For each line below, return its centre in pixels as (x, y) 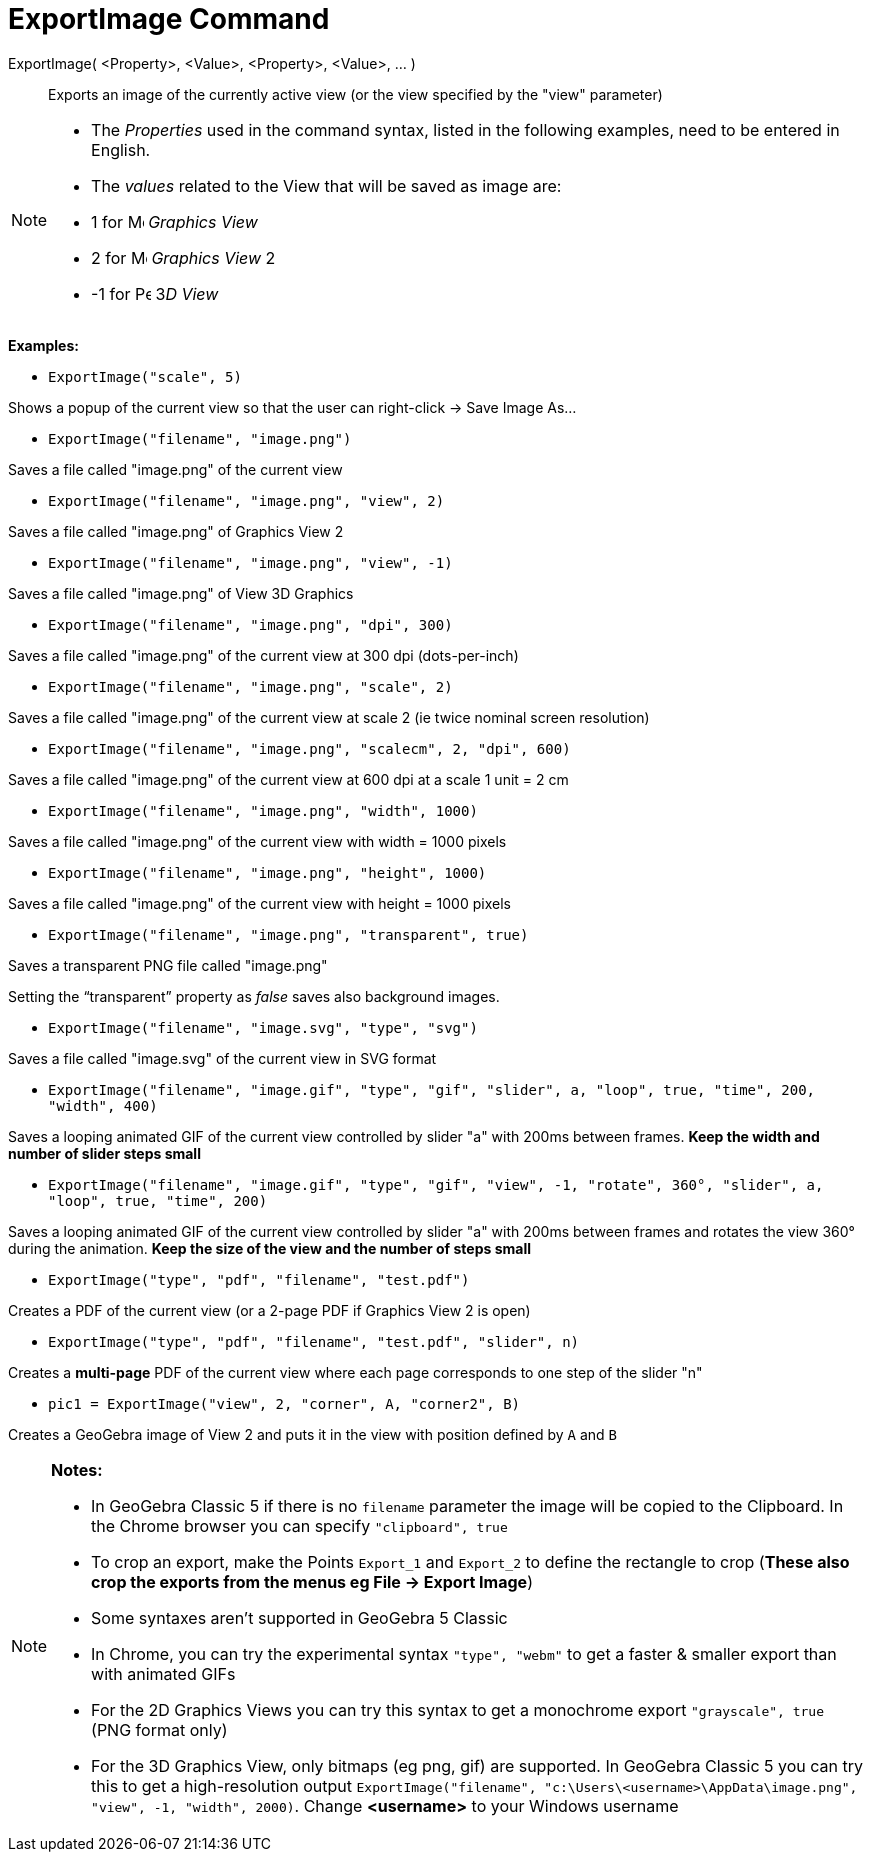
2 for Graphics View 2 (183, 257)
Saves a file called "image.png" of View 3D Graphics (181, 593)
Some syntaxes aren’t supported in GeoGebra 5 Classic (299, 1617)
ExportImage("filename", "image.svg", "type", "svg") (263, 1027)
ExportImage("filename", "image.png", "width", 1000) (263, 810)
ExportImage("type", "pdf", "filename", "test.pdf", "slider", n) (314, 1341)
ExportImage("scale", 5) (145, 376)
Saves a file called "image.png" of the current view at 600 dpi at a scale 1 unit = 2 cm (288, 779)
